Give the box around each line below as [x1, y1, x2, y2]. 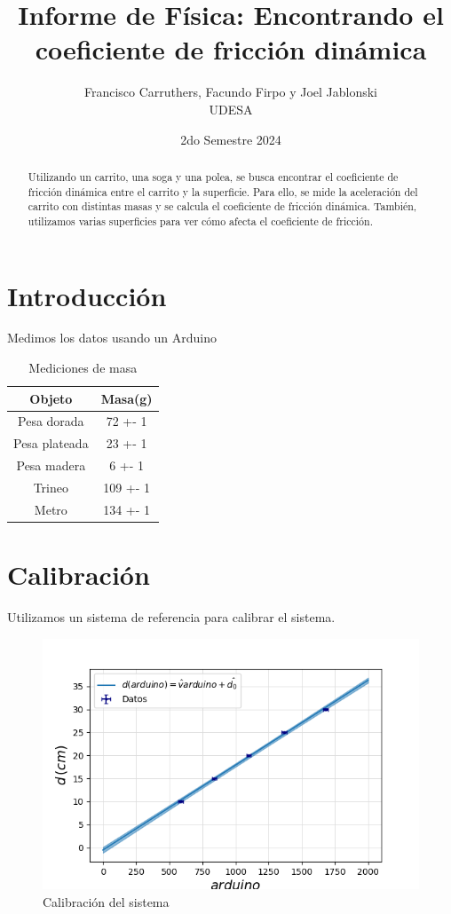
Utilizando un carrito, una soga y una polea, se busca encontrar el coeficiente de [28, 169, 399, 184]
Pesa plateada [13, 434, 89, 453]
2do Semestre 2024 [180, 130, 281, 148]
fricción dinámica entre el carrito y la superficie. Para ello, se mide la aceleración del [28, 184, 418, 199]
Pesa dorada [18, 412, 84, 430]
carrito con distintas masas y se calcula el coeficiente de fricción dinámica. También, [28, 199, 417, 214]
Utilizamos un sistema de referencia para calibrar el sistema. [7, 608, 336, 626]
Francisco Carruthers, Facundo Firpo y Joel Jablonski [83, 83, 378, 101]
